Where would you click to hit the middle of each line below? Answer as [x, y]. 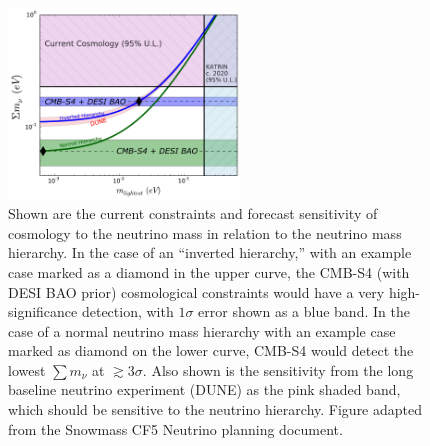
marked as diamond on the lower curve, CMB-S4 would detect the [211, 350]
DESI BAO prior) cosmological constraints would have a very [196, 291]
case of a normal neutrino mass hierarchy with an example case [202, 330]
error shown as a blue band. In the [304, 311]
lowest [27, 369]
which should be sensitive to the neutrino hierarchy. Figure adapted [215, 409]
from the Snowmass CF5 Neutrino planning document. [175, 428]
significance [43, 311]
